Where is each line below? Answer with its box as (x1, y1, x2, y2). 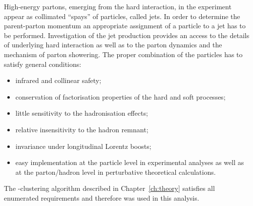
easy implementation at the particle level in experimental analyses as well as (15, 157, 244, 167)
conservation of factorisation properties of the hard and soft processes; (15, 91, 226, 102)
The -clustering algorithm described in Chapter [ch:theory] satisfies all (4, 183, 215, 193)
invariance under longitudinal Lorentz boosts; (15, 141, 151, 151)
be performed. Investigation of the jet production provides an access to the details (4, 30, 250, 40)
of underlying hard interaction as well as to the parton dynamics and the (4, 40, 222, 50)
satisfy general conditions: (4, 59, 82, 69)
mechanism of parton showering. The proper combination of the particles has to (4, 49, 243, 59)
